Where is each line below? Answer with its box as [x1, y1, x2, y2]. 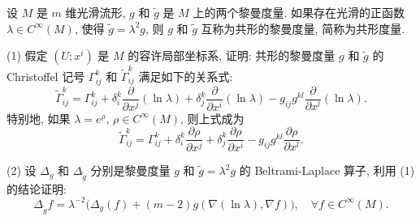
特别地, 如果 [6, 109, 71, 126]
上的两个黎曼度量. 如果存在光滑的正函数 [193, 4, 405, 20]
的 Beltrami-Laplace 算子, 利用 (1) [239, 162, 415, 179]
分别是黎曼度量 [90, 162, 171, 179]
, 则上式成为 [180, 109, 245, 126]
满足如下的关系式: [138, 67, 233, 84]
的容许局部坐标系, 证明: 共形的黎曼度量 [128, 47, 336, 64]
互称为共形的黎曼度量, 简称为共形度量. [201, 19, 405, 36]
